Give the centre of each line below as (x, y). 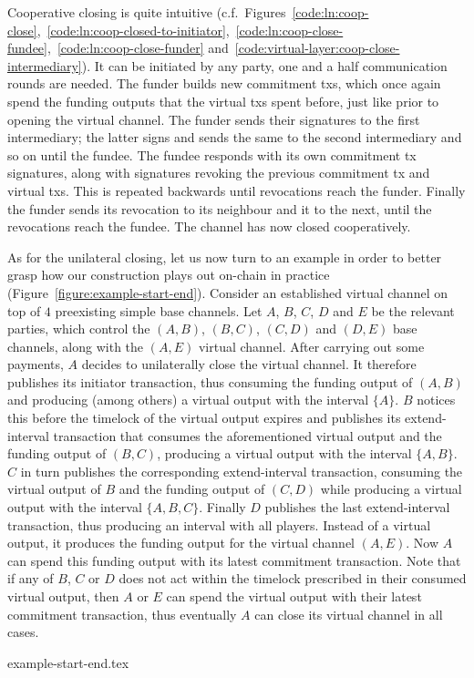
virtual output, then (63, 596)
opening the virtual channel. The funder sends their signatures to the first (214, 119)
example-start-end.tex (68, 662)
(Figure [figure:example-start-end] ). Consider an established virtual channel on (227, 292)
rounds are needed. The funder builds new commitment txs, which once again (224, 83)
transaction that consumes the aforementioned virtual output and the (247, 435)
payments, (36, 364)
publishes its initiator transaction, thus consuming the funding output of (210, 381)
